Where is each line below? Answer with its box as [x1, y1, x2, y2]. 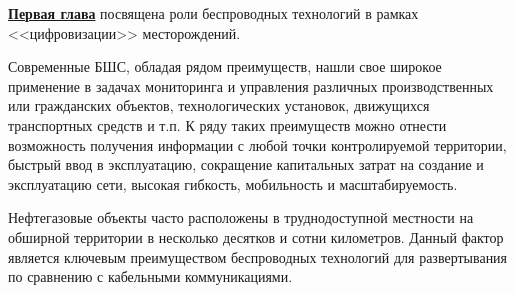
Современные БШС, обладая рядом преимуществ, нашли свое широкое [8, 56, 442, 77]
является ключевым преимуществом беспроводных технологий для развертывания [8, 246, 508, 267]
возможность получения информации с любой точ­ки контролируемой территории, [8, 134, 507, 155]
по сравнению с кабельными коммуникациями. [8, 266, 293, 287]
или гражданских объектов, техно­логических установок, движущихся [8, 95, 430, 116]
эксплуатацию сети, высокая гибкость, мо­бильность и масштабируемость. [8, 173, 458, 194]
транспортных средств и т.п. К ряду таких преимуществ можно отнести [8, 114, 447, 135]
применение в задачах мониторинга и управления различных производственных [8, 75, 494, 96]
